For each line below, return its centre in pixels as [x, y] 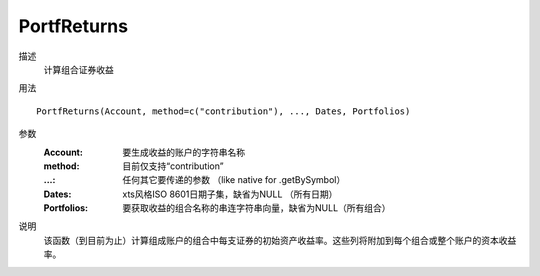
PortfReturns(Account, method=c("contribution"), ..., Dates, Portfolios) [223, 111]
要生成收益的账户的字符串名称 [183, 152]
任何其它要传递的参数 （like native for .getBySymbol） [234, 180]
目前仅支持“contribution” [173, 166]
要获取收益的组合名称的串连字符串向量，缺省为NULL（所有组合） [256, 208]
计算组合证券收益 [78, 69]
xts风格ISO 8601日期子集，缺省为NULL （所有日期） [230, 194]
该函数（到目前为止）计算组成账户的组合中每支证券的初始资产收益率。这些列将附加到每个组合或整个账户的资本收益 [280, 240]
